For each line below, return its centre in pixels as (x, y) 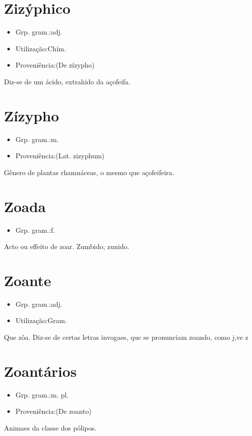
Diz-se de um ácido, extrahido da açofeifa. (67, 81)
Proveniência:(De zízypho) (55, 65)
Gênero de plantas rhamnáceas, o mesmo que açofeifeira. (89, 172)
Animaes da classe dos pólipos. (50, 427)
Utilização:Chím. (41, 48)
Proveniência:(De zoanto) (53, 411)
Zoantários (40, 371)
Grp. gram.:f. (35, 230)
